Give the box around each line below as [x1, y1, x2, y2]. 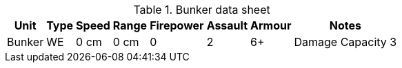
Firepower [150, 19, 204, 32]
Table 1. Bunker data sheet [133, 3, 270, 16]
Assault [206, 19, 248, 32]
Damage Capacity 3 [294, 35, 397, 49]
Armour [250, 19, 292, 32]
